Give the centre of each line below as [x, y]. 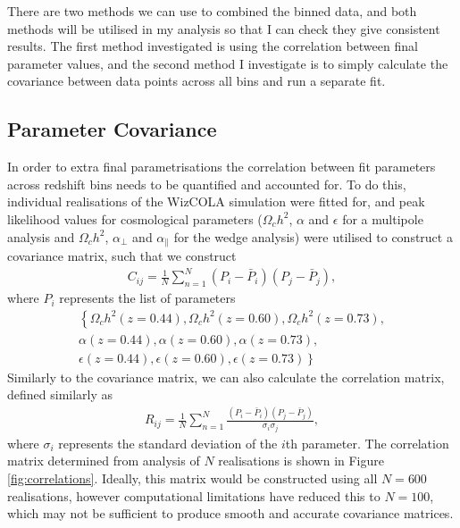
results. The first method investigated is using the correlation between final [213, 46]
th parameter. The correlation [367, 443]
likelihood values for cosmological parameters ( [135, 218]
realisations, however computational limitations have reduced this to [194, 495]
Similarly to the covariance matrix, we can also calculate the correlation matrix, [226, 377]
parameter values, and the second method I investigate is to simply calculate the [228, 63]
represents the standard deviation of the [168, 443]
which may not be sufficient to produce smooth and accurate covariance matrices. [230, 513]
